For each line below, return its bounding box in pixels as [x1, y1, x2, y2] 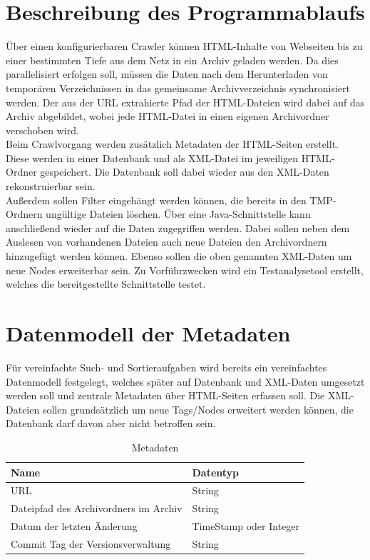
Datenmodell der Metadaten [6, 319, 291, 347]
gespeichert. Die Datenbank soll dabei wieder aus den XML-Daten [40, 164, 329, 179]
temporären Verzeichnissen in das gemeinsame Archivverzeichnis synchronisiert [6, 80, 350, 95]
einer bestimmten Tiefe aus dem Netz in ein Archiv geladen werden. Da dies [6, 52, 339, 67]
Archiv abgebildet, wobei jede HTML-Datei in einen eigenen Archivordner [6, 109, 329, 124]
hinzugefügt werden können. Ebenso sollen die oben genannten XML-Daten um [6, 249, 352, 264]
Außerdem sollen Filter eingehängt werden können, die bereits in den [6, 192, 307, 207]
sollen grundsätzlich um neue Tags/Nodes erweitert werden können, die [42, 401, 354, 416]
